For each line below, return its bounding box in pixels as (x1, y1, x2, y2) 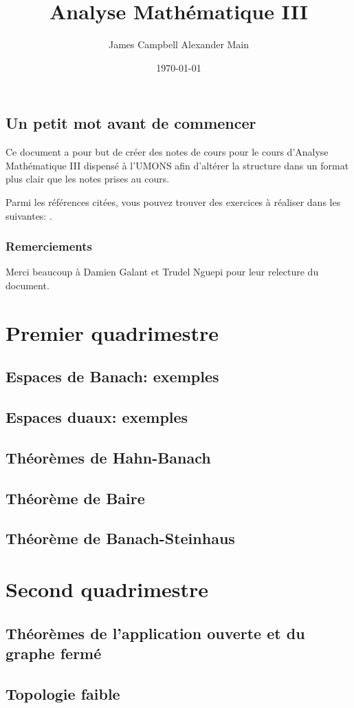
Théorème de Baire (5, 487, 145, 508)
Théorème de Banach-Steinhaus (5, 528, 235, 549)
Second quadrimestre (5, 574, 209, 603)
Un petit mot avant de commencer (5, 112, 256, 134)
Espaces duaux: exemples (5, 406, 188, 428)
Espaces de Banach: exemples (5, 366, 219, 387)
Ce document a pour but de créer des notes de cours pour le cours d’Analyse (5, 145, 329, 159)
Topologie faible (5, 683, 120, 704)
